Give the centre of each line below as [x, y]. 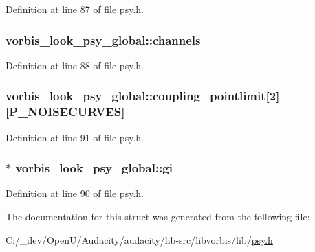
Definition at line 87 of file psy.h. [75, 9]
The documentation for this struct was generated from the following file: [158, 216]
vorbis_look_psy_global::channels [103, 39]
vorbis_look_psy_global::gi [94, 168]
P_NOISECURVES [65, 112]
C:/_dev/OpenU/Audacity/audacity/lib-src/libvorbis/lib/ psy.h [139, 239]
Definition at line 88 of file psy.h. [75, 65]
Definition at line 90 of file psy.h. [75, 193]
